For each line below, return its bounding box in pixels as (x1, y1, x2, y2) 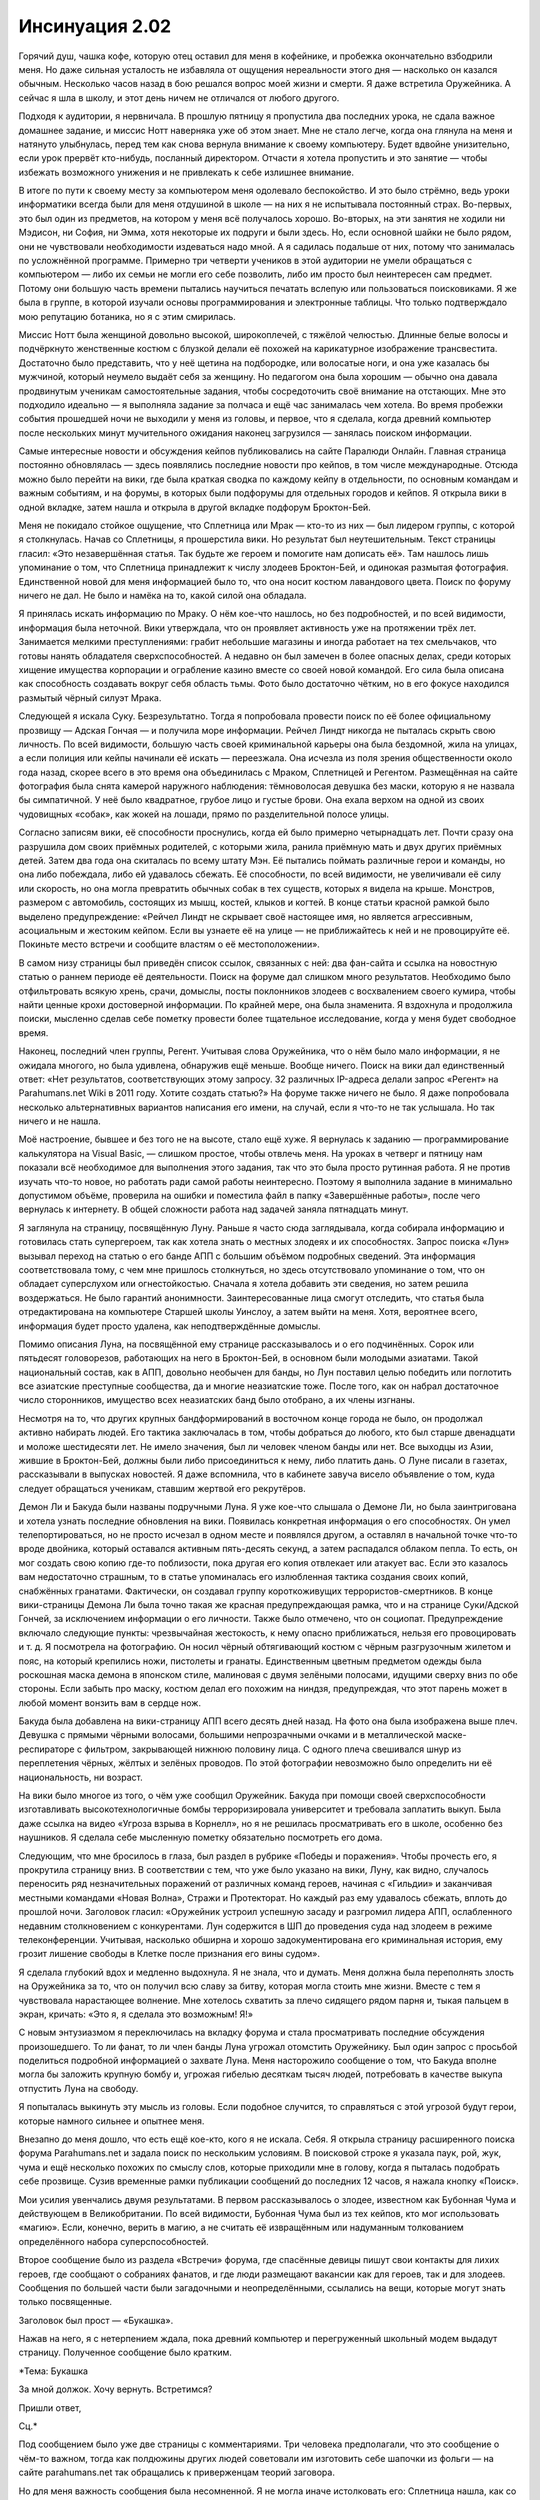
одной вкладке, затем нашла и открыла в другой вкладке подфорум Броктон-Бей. (18, 501, 372, 513)
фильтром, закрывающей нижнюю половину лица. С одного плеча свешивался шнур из (84, 1743, 462, 1755)
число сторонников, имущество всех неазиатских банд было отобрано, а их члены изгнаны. (18, 1394, 415, 1406)
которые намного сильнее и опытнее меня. (18, 2115, 205, 2127)
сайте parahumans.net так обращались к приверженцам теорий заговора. (18, 2466, 335, 2479)
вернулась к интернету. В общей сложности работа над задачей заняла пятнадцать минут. (18, 1203, 409, 1215)
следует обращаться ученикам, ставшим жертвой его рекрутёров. (18, 1482, 306, 1494)
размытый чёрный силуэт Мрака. (18, 691, 162, 704)
